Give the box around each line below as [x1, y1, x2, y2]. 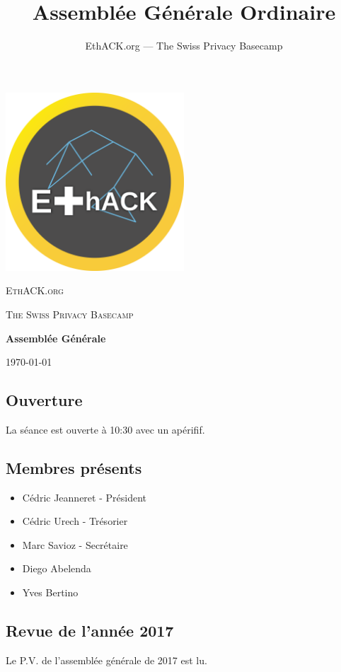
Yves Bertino [22, 585, 79, 600]
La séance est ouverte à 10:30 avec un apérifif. [6, 422, 205, 436]
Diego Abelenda [22, 561, 91, 576]
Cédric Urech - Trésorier [22, 514, 128, 528]
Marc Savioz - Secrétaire [22, 537, 128, 552]
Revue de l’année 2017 [6, 620, 174, 642]
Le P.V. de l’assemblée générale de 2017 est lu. [6, 652, 207, 667]
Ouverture [6, 389, 83, 411]
